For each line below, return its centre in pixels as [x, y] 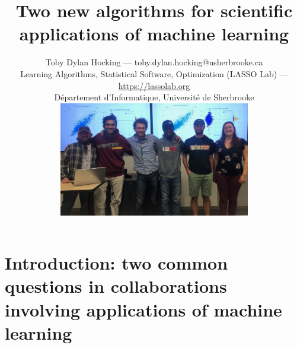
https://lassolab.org [154, 85]
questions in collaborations [116, 286]
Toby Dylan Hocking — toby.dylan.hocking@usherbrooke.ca [154, 62]
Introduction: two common [116, 263]
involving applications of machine [143, 309]
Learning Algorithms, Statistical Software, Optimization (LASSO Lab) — [154, 73]
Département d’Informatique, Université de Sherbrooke [154, 97]
